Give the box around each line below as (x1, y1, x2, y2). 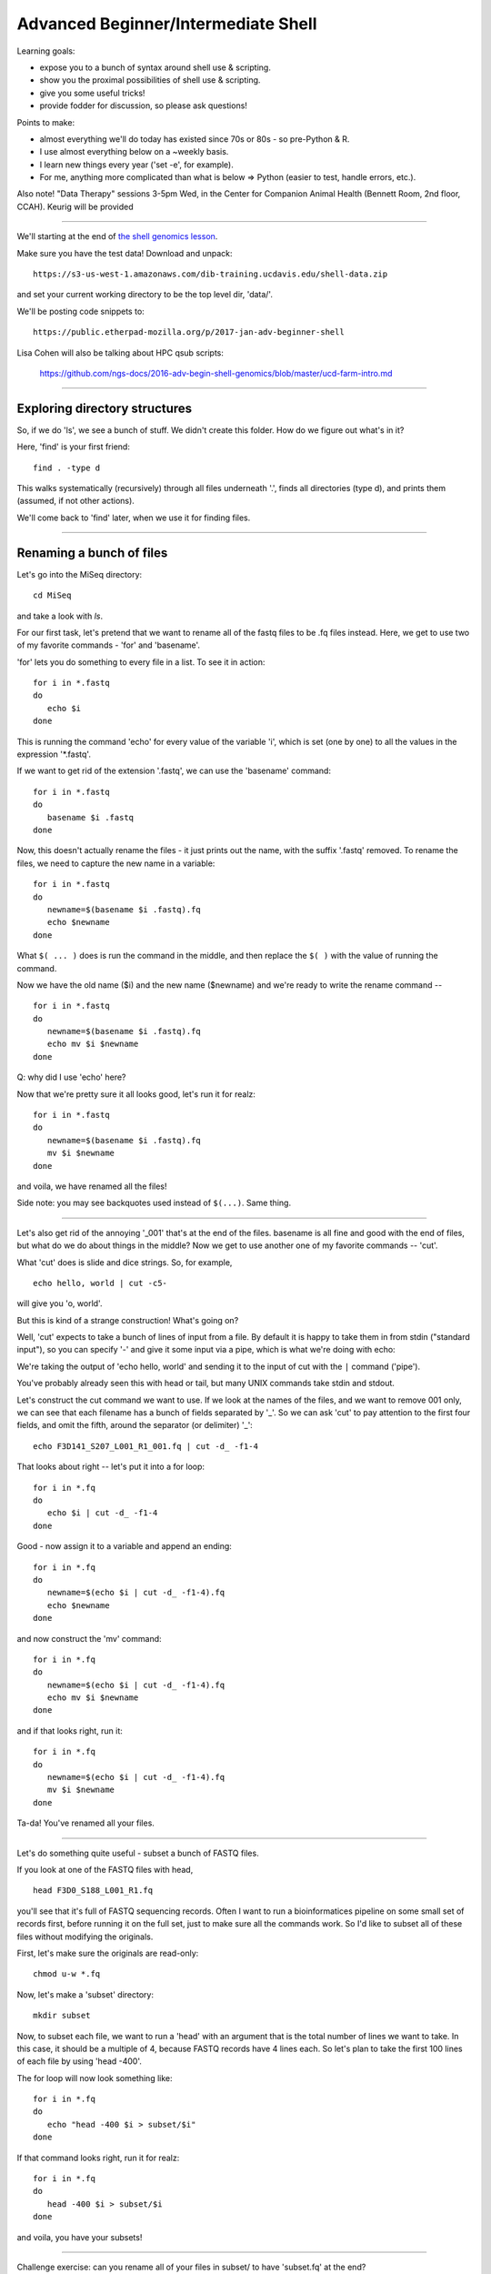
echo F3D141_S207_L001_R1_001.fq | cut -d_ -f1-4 (33, 1441, 259, 1451)
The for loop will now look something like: (16, 2072, 173, 2083)
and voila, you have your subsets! (16, 2231, 143, 2242)
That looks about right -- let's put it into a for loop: (16, 1461, 205, 1473)
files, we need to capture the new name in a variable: (16, 858, 215, 869)
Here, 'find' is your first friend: (16, 441, 131, 452)
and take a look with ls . (16, 610, 104, 621)
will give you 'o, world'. (16, 1298, 103, 1309)
